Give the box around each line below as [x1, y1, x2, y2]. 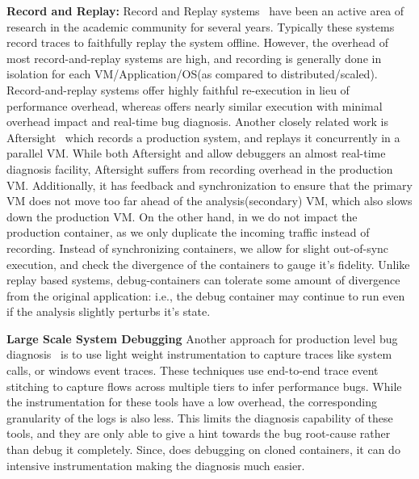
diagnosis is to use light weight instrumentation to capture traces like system [6, 346, 392, 363]
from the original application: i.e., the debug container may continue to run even [6, 287, 405, 304]
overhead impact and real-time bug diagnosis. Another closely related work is [6, 113, 388, 130]
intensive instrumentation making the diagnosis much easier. [6, 456, 305, 473]
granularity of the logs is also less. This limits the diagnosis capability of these [6, 409, 393, 426]
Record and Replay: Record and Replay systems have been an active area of [6, 2, 404, 19]
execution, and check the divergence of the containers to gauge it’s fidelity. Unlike [6, 255, 410, 272]
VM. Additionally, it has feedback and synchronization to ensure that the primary [6, 176, 413, 193]
